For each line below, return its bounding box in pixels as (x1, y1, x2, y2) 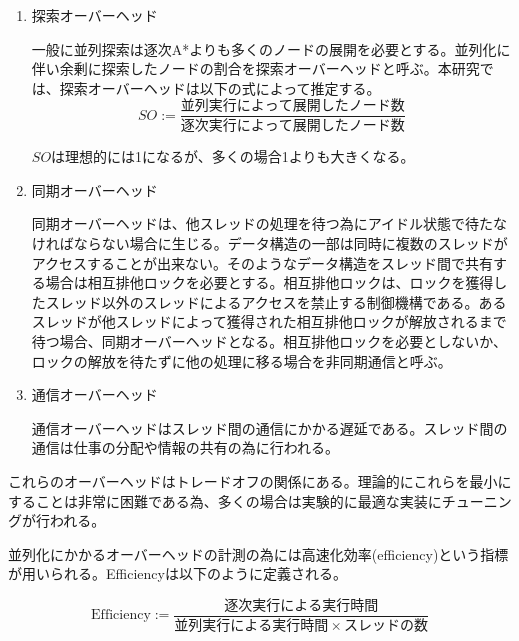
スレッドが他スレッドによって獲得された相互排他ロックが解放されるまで (31, 311, 507, 332)
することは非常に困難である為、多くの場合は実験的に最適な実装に (8, 490, 442, 511)
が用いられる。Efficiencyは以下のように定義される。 (8, 563, 347, 584)
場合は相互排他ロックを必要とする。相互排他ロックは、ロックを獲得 (45, 272, 494, 293)
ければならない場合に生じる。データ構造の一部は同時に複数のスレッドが (31, 233, 508, 254)
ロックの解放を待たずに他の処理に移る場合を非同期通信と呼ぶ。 (31, 350, 452, 371)
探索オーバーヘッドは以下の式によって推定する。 (59, 77, 381, 98)
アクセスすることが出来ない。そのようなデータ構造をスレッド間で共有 (31, 252, 494, 273)
